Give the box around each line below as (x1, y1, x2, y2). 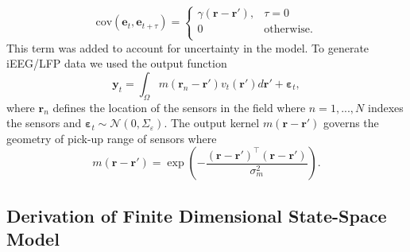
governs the (323, 114, 379, 131)
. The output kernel (164, 114, 260, 131)
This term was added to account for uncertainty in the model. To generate (6, 39, 369, 56)
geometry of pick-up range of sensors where (6, 130, 217, 146)
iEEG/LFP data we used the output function (6, 55, 227, 72)
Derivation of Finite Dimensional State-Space (6, 203, 387, 227)
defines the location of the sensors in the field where (52, 99, 306, 115)
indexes (367, 99, 404, 115)
